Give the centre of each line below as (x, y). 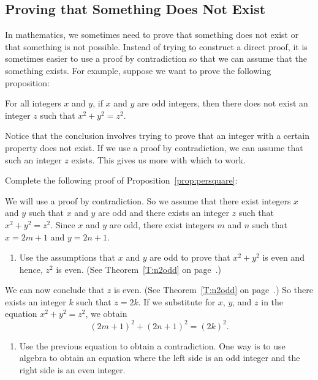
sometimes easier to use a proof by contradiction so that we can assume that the (156, 58)
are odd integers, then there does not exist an (223, 103)
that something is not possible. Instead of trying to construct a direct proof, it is (156, 46)
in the (272, 301)
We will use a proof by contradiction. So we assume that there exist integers (148, 200)
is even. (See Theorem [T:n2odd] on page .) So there (214, 290)
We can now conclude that (55, 290)
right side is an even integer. (72, 369)
